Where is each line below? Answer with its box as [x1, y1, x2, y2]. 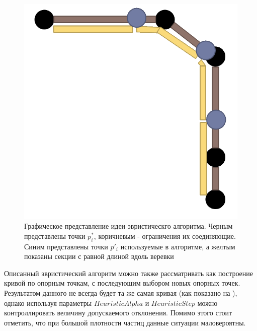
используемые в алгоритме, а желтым [120, 241, 235, 251]
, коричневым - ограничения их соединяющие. [94, 230, 236, 241]
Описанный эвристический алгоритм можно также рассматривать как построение [4, 268, 253, 278]
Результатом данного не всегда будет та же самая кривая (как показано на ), [4, 288, 237, 298]
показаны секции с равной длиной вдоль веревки [24, 251, 174, 261]
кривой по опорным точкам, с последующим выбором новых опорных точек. [4, 278, 240, 288]
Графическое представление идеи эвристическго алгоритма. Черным [24, 221, 233, 231]
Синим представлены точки [24, 241, 108, 251]
